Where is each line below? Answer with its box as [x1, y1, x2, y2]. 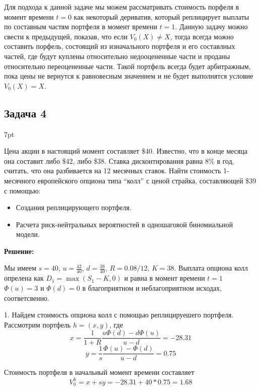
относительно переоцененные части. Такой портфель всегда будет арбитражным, [4, 60, 251, 71]
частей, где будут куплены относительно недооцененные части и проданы [4, 50, 230, 61]
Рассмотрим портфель [4, 319, 71, 330]
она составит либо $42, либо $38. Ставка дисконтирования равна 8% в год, [4, 155, 234, 166]
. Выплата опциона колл [174, 263, 248, 273]
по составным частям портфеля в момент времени [4, 21, 157, 32]
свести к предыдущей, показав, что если [4, 31, 128, 41]
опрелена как [4, 273, 44, 283]
